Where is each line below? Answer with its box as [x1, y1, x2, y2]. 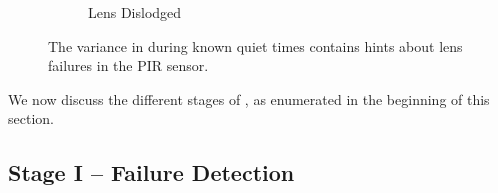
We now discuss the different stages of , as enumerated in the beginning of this [8, 88, 490, 109]
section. [8, 108, 54, 129]
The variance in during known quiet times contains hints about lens [48, 35, 463, 56]
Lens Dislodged [88, 2, 182, 22]
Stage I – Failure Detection [8, 157, 295, 188]
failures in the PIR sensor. [48, 55, 209, 76]
